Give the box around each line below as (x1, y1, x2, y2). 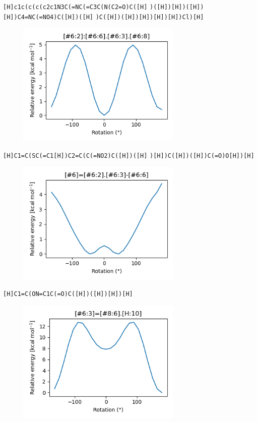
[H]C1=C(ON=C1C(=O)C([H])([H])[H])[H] (3, 290, 133, 298)
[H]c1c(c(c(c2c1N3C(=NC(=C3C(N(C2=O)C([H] (3, 4, 148, 11)
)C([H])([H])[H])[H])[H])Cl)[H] (95, 13, 204, 21)
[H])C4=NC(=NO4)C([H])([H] (3, 13, 93, 21)
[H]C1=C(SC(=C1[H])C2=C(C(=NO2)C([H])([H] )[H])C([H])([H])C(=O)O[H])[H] (3, 152, 254, 159)
